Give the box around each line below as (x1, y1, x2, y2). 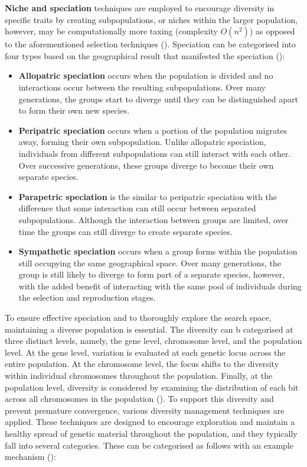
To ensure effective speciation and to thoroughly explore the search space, (5, 311, 272, 324)
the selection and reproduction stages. (18, 291, 156, 304)
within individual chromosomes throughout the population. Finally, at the (5, 369, 273, 382)
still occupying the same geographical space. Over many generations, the (18, 256, 281, 269)
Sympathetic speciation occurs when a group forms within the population (18, 245, 298, 257)
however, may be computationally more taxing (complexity (5, 25, 218, 37)
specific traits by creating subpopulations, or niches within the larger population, (5, 13, 298, 25)
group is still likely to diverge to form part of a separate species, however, (18, 268, 285, 281)
